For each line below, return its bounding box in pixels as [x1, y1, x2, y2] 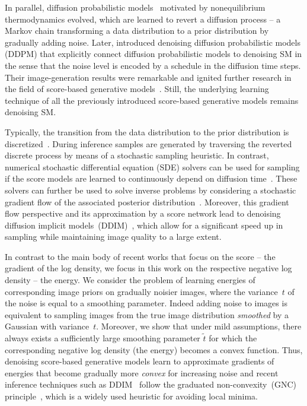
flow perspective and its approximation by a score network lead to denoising [5, 207, 281, 220]
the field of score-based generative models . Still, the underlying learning [5, 83, 269, 95]
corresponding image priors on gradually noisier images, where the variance [5, 285, 278, 297]
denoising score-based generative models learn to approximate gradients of [5, 355, 274, 367]
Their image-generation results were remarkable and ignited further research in [5, 71, 292, 83]
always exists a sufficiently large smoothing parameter [5, 332, 200, 344]
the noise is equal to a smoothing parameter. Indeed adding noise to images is [5, 297, 287, 309]
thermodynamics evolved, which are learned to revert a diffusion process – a [5, 12, 281, 25]
